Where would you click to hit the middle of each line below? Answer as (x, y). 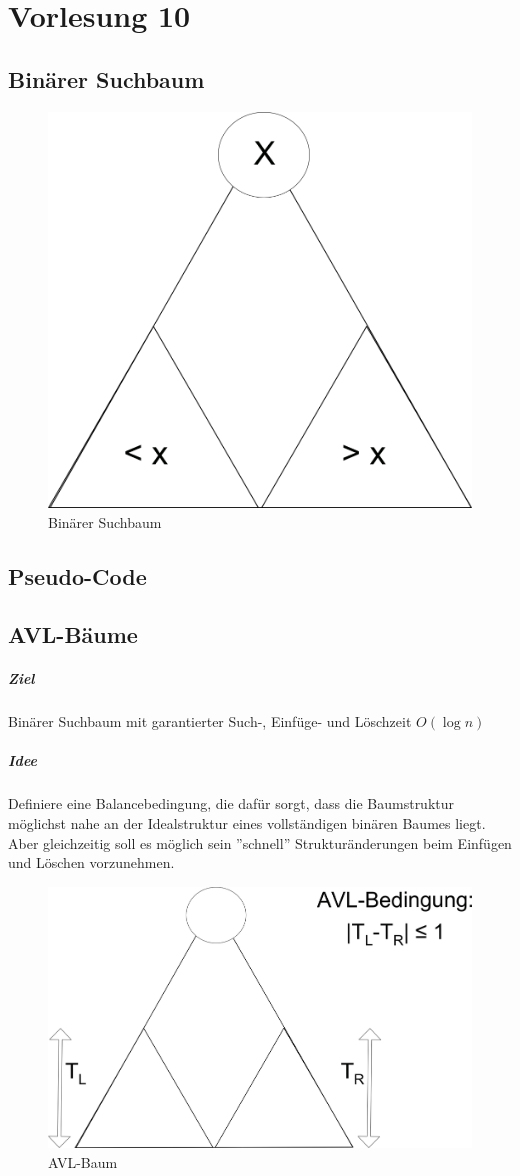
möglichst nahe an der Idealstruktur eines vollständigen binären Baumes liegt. (247, 823)
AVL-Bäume (73, 634)
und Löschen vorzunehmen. (91, 862)
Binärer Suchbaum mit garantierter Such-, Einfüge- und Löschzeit (210, 721)
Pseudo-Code (77, 575)
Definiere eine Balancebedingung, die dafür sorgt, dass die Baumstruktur (231, 803)
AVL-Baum (83, 1161)
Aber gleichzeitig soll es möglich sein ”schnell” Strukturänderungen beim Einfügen (260, 842)
